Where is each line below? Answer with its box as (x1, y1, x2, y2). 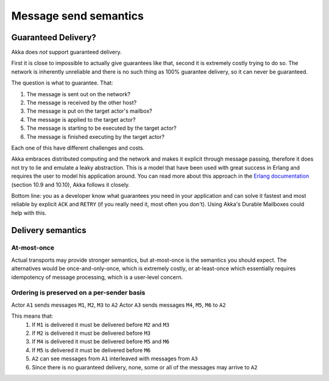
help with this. (11, 209, 47, 216)
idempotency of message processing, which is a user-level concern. (11, 273, 183, 281)
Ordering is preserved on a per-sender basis (11, 288, 146, 297)
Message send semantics (11, 9, 144, 23)
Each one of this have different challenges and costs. (11, 144, 145, 152)
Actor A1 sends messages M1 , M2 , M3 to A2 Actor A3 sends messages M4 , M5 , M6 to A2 (11, 301, 226, 309)
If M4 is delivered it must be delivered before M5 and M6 (32, 338, 170, 345)
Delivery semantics (11, 225, 87, 236)
